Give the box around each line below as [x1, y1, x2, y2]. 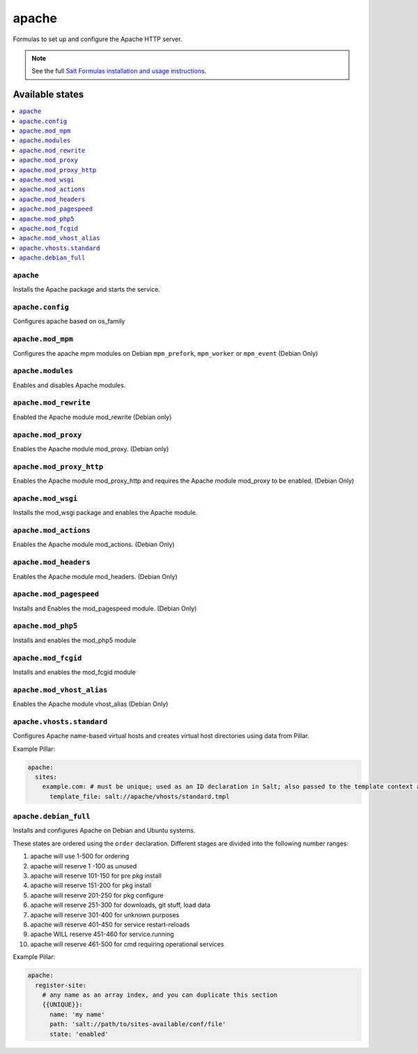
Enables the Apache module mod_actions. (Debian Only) [13, 541, 175, 549]
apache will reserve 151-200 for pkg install [30, 881, 152, 889]
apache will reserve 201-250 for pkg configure [30, 891, 164, 899]
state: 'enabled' [49, 1030, 109, 1038]
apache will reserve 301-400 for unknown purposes [30, 910, 180, 919]
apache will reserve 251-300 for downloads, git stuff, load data [30, 901, 210, 910]
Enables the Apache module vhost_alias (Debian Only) [13, 700, 169, 708]
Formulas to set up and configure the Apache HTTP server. [13, 35, 183, 43]
